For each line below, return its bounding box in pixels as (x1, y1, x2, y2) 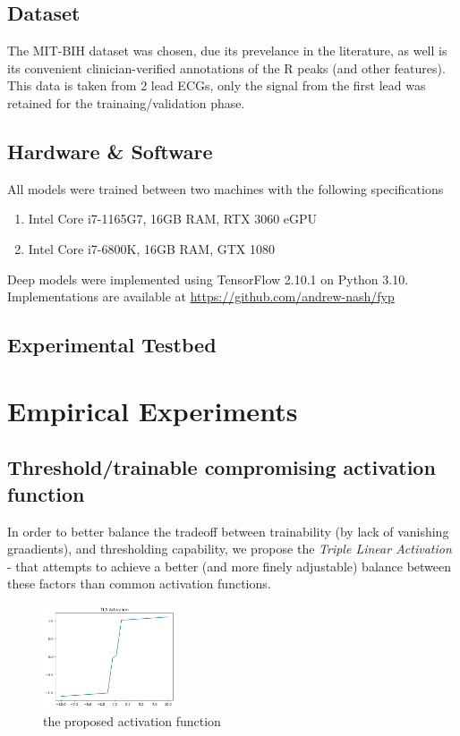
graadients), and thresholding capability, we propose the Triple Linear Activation (7, 539, 452, 558)
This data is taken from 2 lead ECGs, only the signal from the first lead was (7, 76, 426, 95)
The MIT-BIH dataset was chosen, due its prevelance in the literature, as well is (7, 41, 447, 60)
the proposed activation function (43, 711, 221, 730)
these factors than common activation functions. (7, 574, 271, 593)
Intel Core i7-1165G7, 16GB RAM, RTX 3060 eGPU (28, 209, 318, 228)
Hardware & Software (7, 137, 213, 165)
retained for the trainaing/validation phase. (7, 93, 245, 112)
